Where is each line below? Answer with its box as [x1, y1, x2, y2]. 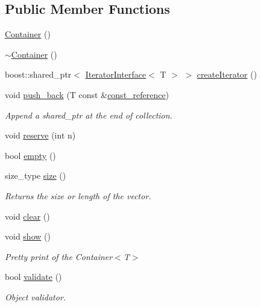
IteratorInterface [85, 68, 146, 81]
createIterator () [197, 68, 257, 81]
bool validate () [5, 270, 62, 283]
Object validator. [5, 290, 66, 303]
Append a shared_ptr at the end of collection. [5, 108, 172, 121]
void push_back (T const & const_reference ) [5, 88, 169, 101]
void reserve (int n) [5, 129, 76, 141]
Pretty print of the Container [5, 250, 113, 262]
